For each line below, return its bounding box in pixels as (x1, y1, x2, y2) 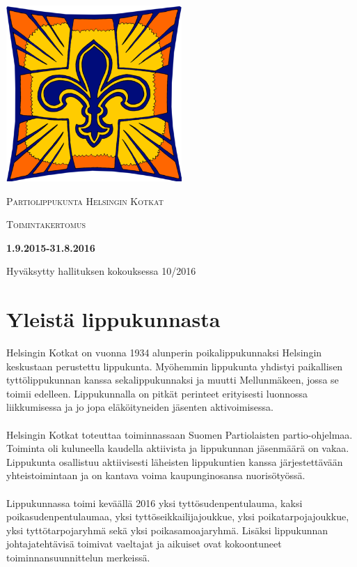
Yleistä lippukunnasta (6, 305, 221, 333)
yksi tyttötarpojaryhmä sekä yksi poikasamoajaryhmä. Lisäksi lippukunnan (6, 522, 328, 537)
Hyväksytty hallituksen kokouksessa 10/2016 (6, 264, 196, 278)
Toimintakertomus (6, 217, 86, 232)
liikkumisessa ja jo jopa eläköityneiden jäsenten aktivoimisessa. (6, 400, 273, 414)
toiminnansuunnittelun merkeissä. (6, 550, 150, 564)
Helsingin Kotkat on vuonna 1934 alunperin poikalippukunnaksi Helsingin (6, 345, 322, 360)
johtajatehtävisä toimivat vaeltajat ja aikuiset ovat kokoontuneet (6, 536, 282, 551)
